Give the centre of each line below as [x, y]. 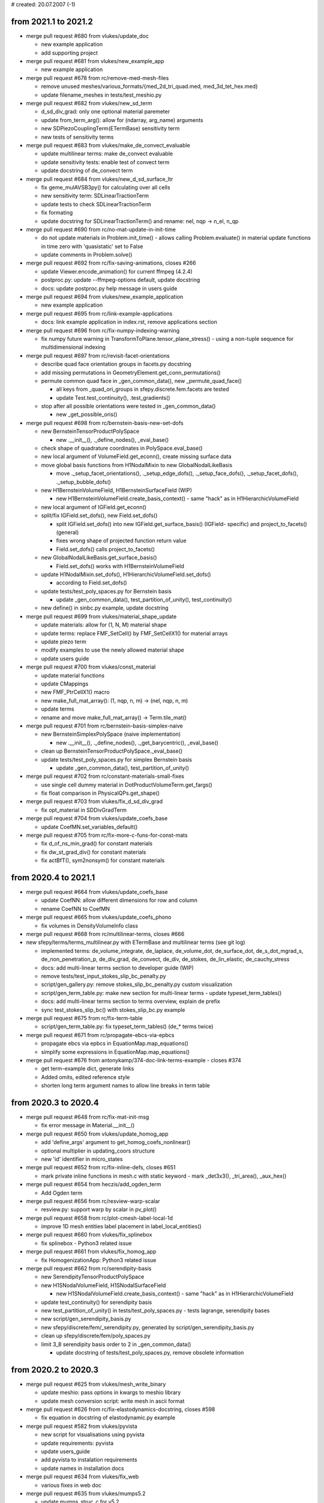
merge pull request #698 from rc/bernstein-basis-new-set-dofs [105, 423]
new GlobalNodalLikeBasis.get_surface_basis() [99, 558]
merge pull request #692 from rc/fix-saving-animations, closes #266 [111, 263]
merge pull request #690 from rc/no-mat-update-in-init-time [101, 229]
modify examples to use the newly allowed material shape [112, 650]
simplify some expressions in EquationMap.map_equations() [115, 1051]
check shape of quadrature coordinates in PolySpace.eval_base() [122, 448]
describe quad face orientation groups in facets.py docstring [116, 364]
